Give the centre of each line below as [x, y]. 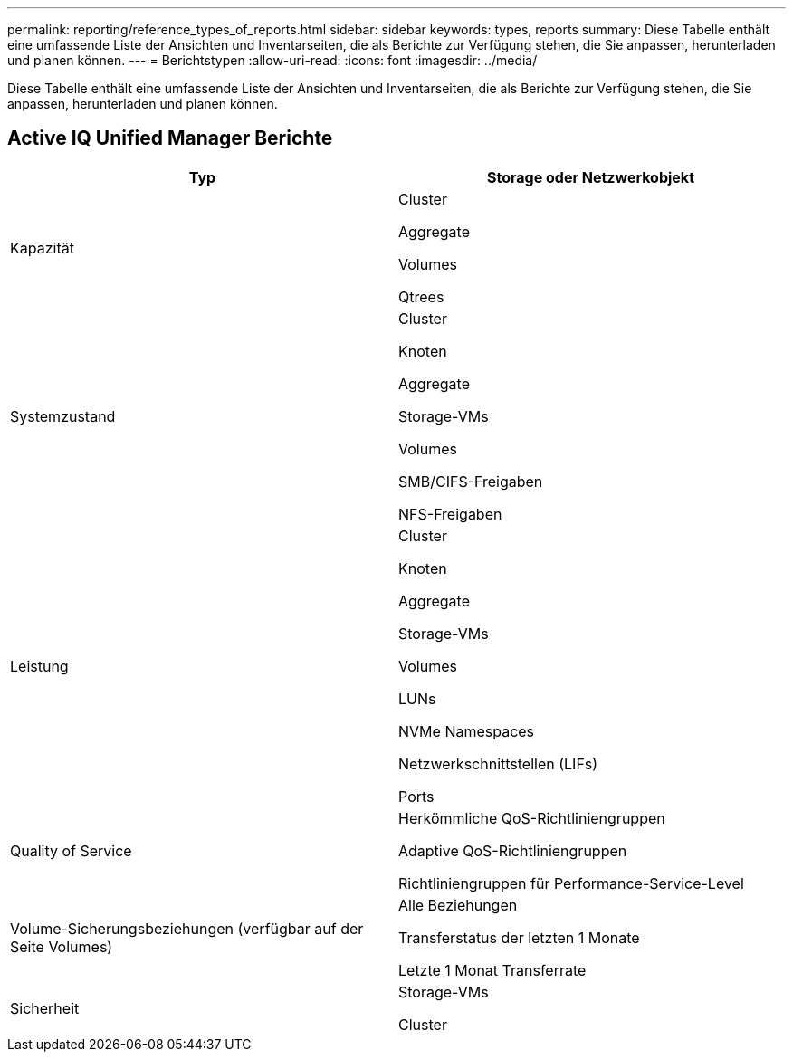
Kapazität [42, 248]
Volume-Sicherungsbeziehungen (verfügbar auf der [187, 928]
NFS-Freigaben [450, 514]
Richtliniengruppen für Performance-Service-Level [571, 883]
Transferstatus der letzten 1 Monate [519, 937]
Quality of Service [71, 850]
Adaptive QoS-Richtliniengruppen [513, 850]
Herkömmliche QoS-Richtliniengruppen [532, 818]
